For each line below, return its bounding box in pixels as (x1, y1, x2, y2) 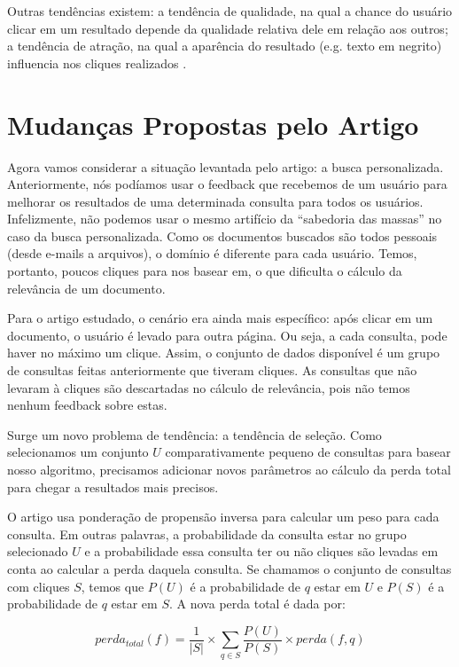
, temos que (81, 577, 144, 595)
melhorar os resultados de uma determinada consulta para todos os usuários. (7, 192, 424, 210)
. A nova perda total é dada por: (169, 594, 346, 613)
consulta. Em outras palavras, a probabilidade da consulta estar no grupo (7, 524, 407, 543)
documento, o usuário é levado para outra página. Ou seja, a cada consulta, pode (7, 326, 447, 344)
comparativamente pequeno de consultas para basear (165, 443, 451, 461)
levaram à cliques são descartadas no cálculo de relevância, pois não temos (7, 378, 410, 396)
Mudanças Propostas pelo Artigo (7, 106, 419, 142)
